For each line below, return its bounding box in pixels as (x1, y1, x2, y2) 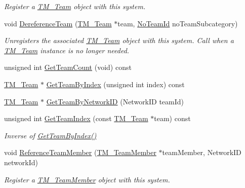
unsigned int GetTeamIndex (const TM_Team (4, 113, 148, 124)
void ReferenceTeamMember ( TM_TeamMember (4, 147, 156, 158)
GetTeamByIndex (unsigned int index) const (46, 79, 185, 89)
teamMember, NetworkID (162, 147, 241, 158)
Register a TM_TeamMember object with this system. (4, 174, 170, 184)
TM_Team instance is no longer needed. (4, 45, 130, 55)
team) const (154, 113, 191, 124)
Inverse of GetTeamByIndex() (4, 130, 97, 140)
